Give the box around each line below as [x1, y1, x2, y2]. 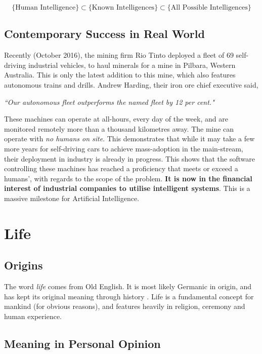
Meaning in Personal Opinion [4, 335, 161, 351]
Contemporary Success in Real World [4, 26, 205, 42]
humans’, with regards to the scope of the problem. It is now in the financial [4, 173, 252, 183]
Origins [4, 257, 43, 273]
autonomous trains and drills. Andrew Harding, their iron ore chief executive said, [4, 79, 258, 90]
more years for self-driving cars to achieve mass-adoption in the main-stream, [4, 143, 243, 153]
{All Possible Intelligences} [167, 4, 251, 11]
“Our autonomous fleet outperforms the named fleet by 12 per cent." [4, 96, 214, 107]
